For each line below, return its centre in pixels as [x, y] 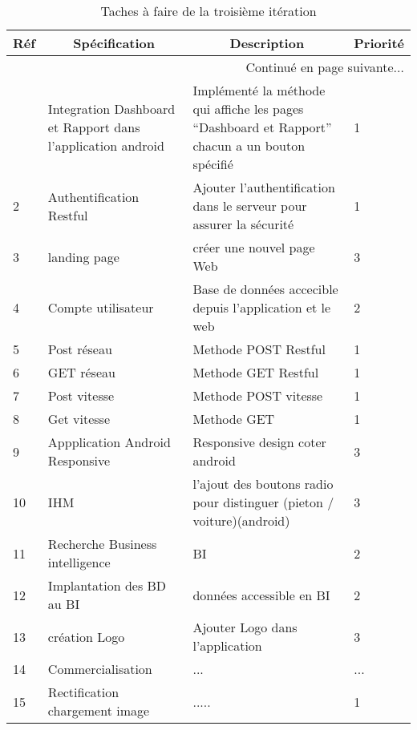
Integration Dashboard [111, 109]
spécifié [213, 164]
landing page [83, 256]
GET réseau [81, 372]
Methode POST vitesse [258, 395]
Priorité [379, 43]
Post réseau [80, 349]
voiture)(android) [241, 520]
